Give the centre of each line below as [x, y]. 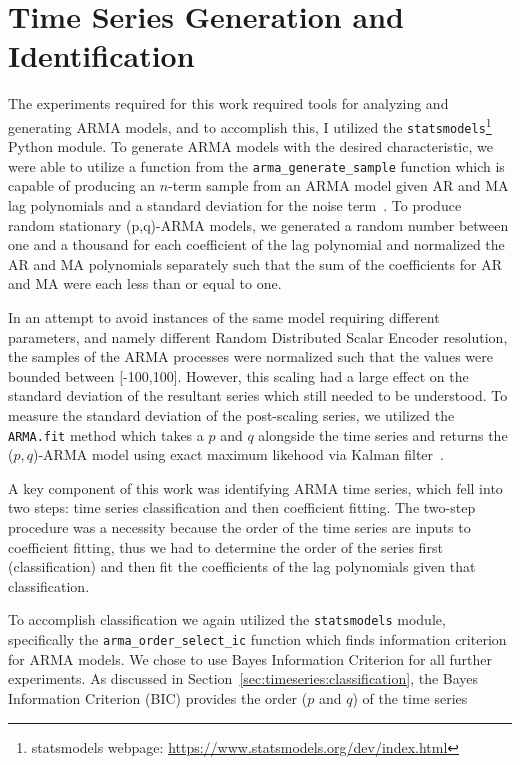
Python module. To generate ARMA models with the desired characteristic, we [250, 146]
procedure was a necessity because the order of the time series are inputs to [239, 527]
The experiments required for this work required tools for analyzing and [228, 103]
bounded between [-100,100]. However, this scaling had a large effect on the [238, 375]
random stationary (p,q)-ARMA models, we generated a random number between [258, 224]
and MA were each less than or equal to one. [145, 283]
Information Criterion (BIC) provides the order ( [158, 697]
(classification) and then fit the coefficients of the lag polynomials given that [242, 566]
